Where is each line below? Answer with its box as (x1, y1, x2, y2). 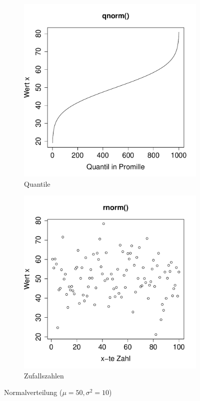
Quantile (24, 178, 50, 189)
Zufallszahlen (24, 370, 64, 380)
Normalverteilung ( (4, 387, 62, 397)
